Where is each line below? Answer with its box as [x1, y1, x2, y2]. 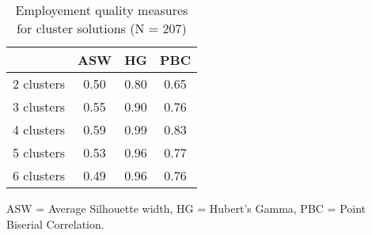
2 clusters [13, 74, 65, 93]
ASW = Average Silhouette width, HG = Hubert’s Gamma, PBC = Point [6, 200, 366, 216]
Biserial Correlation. [6, 215, 104, 232]
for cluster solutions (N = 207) [17, 19, 187, 37]
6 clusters [13, 166, 65, 184]
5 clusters [13, 143, 65, 161]
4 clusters [13, 120, 65, 138]
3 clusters [13, 97, 65, 116]
